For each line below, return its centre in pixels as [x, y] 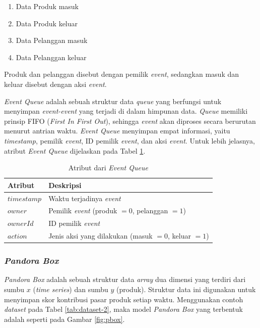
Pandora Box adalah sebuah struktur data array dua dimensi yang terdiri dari [125, 279]
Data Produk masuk [47, 6]
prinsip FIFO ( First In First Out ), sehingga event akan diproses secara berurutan [130, 121]
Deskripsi [65, 185]
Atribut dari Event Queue [108, 168]
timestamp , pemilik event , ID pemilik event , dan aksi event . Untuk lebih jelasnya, [130, 140]
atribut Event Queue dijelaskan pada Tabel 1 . [75, 150]
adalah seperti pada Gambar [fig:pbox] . [64, 319]
